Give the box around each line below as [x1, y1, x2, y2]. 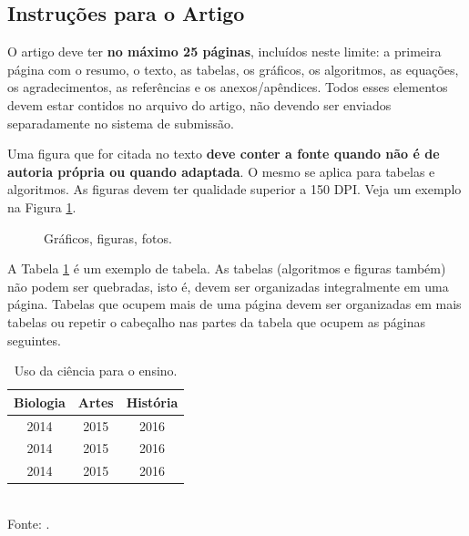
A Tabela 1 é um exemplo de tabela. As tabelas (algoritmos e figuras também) [7, 259, 446, 278]
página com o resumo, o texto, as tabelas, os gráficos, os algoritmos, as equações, [7, 59, 459, 78]
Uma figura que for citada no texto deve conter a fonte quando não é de [7, 144, 440, 163]
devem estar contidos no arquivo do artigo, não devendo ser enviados [7, 95, 392, 114]
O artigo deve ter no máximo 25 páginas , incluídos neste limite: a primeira [7, 42, 442, 61]
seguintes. [7, 330, 61, 349]
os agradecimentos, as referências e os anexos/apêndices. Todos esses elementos [7, 77, 448, 97]
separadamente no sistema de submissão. [7, 113, 234, 132]
